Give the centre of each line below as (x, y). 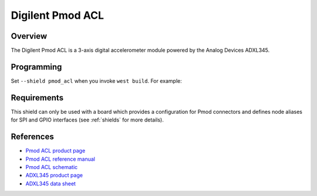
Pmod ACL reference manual (60, 159)
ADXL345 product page (54, 175)
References (32, 137)
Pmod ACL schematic (52, 167)
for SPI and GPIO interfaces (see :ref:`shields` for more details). (87, 120)
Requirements (37, 98)
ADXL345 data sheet (51, 183)
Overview (29, 36)
